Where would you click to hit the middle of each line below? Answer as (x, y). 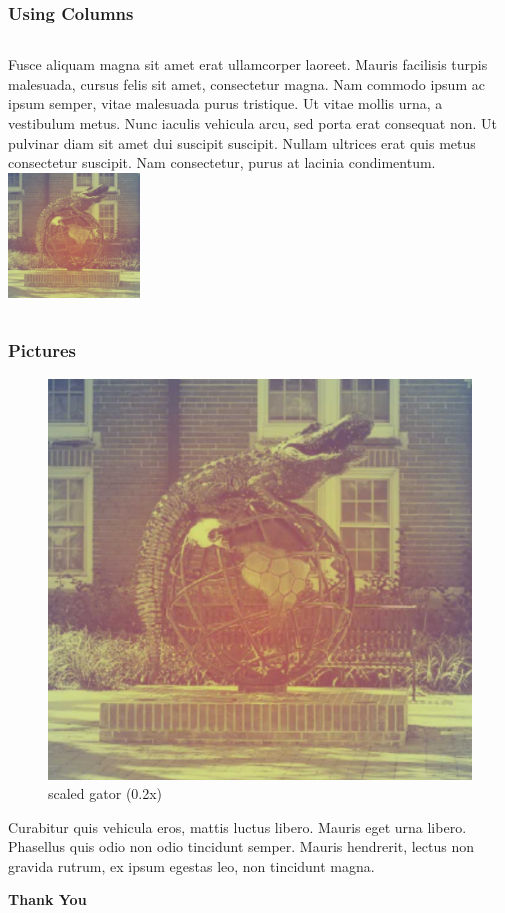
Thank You (47, 899)
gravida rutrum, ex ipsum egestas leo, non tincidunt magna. (191, 865)
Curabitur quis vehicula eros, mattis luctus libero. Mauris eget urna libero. (237, 826)
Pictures (42, 350)
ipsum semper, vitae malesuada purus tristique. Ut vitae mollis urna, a (225, 103)
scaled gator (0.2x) (105, 793)
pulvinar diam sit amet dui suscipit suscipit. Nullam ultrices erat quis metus (242, 142)
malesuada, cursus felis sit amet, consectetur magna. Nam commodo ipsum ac (246, 83)
